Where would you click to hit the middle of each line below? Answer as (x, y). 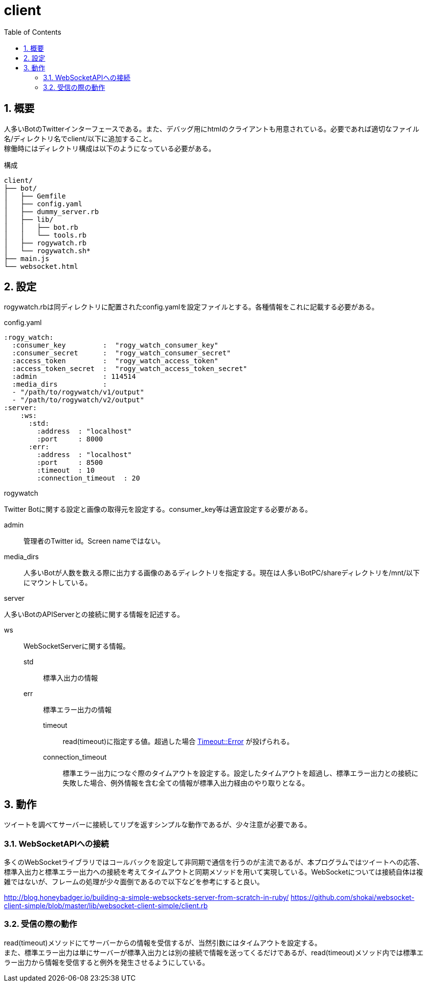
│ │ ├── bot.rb (41, 227)
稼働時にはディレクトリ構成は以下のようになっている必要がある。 (110, 148)
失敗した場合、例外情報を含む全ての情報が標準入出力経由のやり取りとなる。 (186, 783)
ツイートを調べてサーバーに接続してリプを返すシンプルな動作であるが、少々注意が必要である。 (157, 825)
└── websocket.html (41, 266)
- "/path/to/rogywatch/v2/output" (78, 400)
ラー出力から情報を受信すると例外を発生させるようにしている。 (107, 962)
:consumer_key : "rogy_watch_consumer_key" (115, 345)
